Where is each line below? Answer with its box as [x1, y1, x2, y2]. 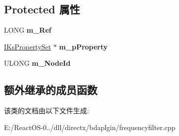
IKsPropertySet [4, 41, 51, 51]
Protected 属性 [4, 1, 80, 17]
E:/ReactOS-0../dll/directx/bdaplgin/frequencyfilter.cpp [4, 122, 176, 132]
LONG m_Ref [4, 25, 51, 35]
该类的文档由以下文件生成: [4, 105, 89, 116]
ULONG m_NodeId [4, 58, 71, 68]
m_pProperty [59, 41, 108, 51]
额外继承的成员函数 [4, 82, 97, 97]
